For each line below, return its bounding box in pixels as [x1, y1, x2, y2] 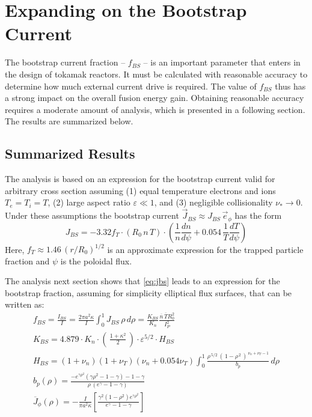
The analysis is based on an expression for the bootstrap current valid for [5, 172, 275, 185]
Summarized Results [5, 144, 135, 163]
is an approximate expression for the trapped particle [107, 243, 304, 255]
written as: [5, 298, 44, 311]
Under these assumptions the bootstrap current [5, 209, 179, 222]
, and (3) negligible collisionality [154, 196, 273, 208]
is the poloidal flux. [60, 254, 132, 267]
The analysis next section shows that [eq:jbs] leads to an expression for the [5, 275, 280, 287]
